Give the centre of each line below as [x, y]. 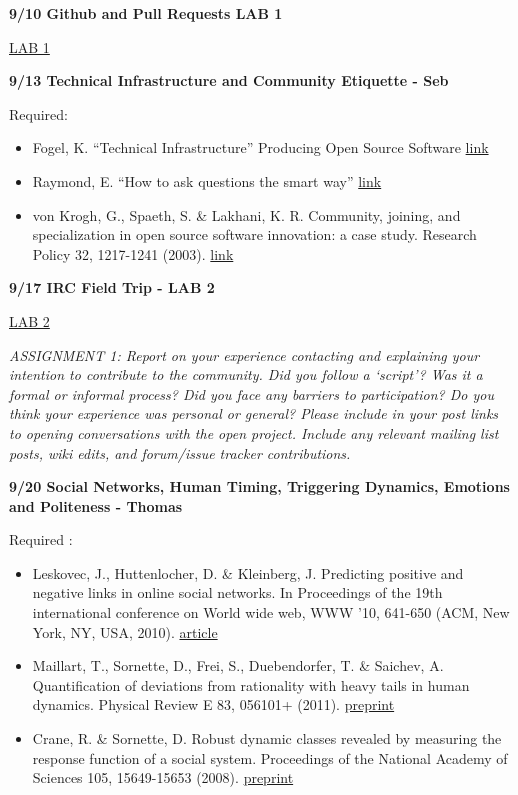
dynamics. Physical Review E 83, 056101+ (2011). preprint [213, 704]
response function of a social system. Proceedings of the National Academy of [270, 757]
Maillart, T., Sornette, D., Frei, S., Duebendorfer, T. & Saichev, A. [238, 665]
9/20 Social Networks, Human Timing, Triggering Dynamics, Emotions [259, 486]
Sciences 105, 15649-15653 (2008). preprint [163, 777]
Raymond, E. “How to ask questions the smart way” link [207, 180]
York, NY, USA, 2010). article [125, 631]
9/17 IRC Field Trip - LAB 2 [112, 287]
